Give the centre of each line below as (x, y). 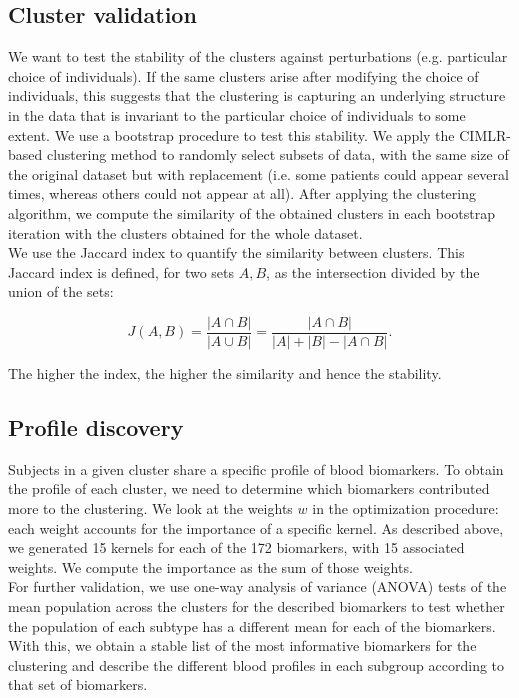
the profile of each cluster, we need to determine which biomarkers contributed (249, 488)
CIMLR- (485, 134)
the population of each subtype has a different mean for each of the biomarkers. (252, 625)
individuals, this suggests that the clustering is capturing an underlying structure (257, 95)
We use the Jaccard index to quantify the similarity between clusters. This (236, 252)
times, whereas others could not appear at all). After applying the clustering (242, 193)
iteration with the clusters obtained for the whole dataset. (185, 232)
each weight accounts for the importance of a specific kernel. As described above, (256, 527)
